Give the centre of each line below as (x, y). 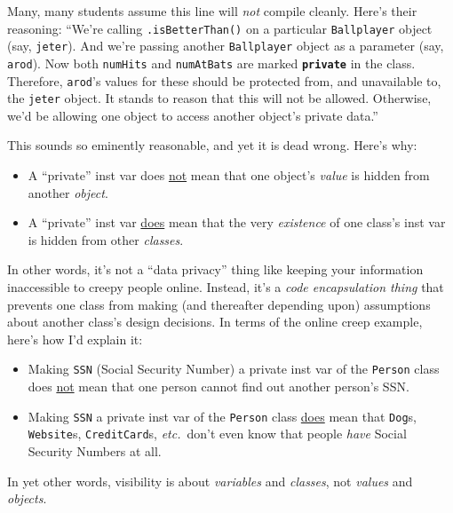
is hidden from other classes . (106, 239)
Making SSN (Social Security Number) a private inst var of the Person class (234, 369)
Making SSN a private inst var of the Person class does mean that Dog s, (222, 416)
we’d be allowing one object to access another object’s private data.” (193, 115)
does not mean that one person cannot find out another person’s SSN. (219, 387)
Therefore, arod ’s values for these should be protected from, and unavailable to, (224, 80)
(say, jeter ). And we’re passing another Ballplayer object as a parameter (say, (226, 46)
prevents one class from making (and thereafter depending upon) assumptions (219, 304)
